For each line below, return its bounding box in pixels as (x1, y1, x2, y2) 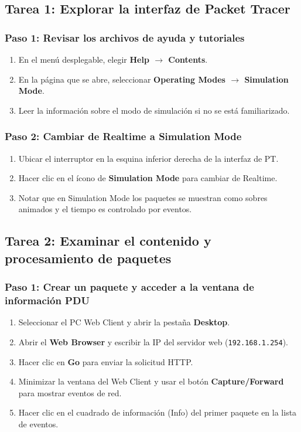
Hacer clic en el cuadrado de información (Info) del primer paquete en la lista (18, 406, 297, 419)
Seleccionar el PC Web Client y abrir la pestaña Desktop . (18, 316, 230, 328)
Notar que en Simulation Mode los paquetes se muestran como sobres (18, 191, 268, 203)
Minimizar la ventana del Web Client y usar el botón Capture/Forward (18, 375, 284, 387)
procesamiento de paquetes (5, 249, 172, 267)
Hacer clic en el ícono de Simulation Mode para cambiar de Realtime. (18, 172, 278, 184)
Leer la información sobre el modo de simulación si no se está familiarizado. (18, 104, 290, 116)
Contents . (168, 53, 208, 65)
